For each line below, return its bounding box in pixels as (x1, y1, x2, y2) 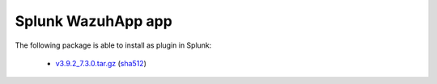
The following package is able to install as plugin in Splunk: (15, 40, 212, 50)
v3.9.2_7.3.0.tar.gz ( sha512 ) (55, 58, 147, 68)
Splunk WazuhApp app (15, 12, 173, 30)
